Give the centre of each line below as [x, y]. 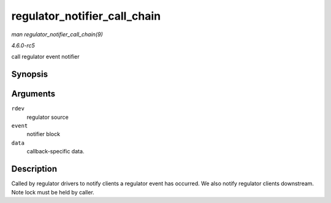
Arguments [33, 94]
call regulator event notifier [45, 57]
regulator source [48, 117]
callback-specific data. [55, 151]
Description [34, 169]
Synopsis [30, 75]
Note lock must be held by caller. [53, 192]
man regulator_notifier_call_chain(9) [57, 34]
